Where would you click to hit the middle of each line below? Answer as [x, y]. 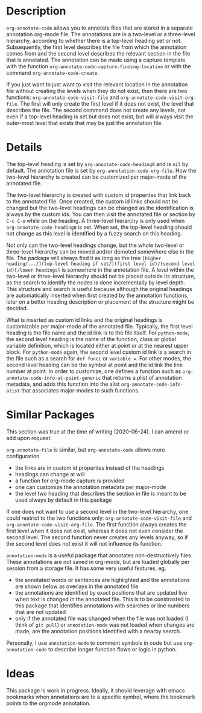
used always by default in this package [63, 500]
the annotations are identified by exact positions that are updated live [101, 592]
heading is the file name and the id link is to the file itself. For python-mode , [98, 333]
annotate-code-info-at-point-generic [54, 378]
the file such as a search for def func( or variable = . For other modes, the [99, 358]
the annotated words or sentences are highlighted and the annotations [102, 580]
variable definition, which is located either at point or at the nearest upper [97, 345]
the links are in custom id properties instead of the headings [90, 468]
